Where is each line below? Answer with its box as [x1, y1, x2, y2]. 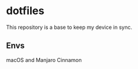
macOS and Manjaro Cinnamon [6, 56, 82, 63]
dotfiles [6, 4, 45, 18]
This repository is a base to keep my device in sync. [6, 24, 133, 31]
